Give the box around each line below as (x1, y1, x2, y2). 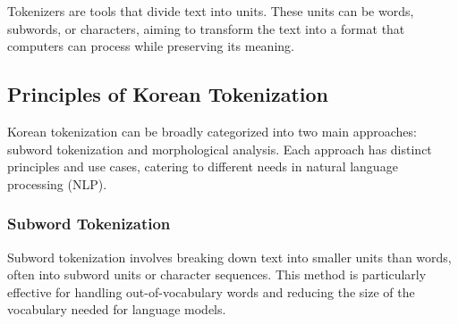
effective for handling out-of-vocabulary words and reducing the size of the (7, 282, 415, 301)
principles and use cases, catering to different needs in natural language (7, 157, 398, 176)
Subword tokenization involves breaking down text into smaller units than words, (7, 247, 452, 266)
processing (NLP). (7, 174, 107, 193)
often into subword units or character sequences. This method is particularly (7, 265, 427, 284)
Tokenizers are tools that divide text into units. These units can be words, (7, 2, 414, 20)
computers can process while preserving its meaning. (7, 37, 294, 55)
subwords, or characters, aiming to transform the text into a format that (7, 19, 405, 37)
